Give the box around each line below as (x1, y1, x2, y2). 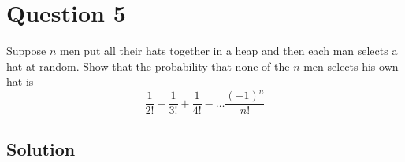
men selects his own (303, 57, 399, 74)
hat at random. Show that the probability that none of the (6, 57, 290, 74)
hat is (6, 73, 34, 90)
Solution (6, 136, 76, 160)
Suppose (6, 42, 46, 59)
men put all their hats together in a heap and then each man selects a (59, 42, 398, 59)
